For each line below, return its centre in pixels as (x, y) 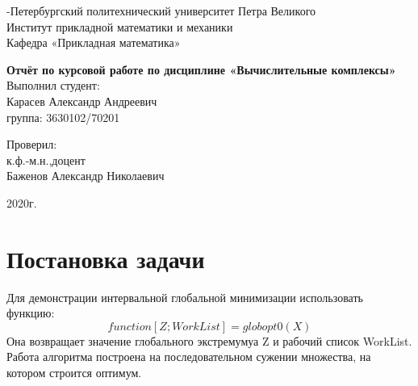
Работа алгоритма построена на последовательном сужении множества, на (189, 357)
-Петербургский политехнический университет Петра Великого (161, 10)
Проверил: (32, 144)
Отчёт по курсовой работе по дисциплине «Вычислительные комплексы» (201, 69)
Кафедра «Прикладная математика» (94, 42)
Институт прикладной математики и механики (120, 26)
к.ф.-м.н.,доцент (46, 159)
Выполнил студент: (53, 85)
